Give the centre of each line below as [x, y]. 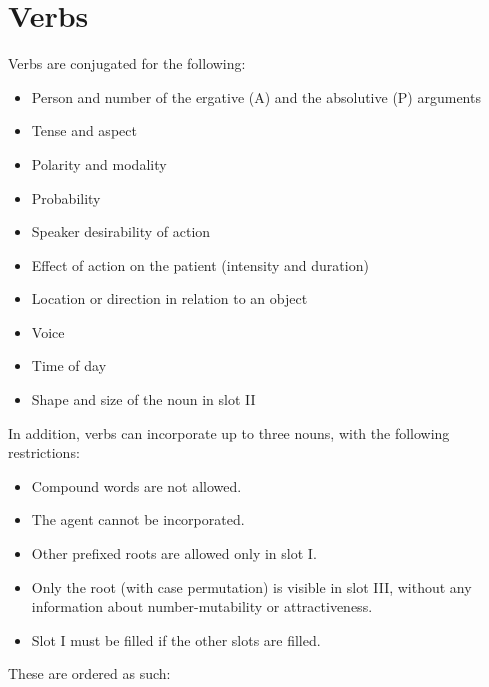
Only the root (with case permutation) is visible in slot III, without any [251, 586]
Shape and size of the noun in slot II [143, 399]
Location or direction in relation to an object [169, 298]
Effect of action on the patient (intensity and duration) [200, 264]
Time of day [69, 365]
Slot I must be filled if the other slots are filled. [176, 639]
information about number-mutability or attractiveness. [202, 606]
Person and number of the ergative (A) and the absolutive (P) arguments [256, 96]
